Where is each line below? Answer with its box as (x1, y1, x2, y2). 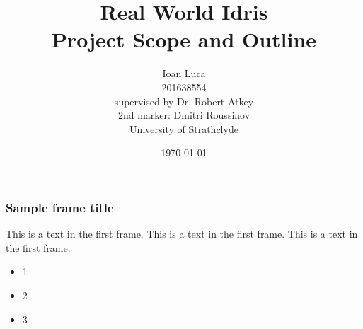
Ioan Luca (162, 66, 206, 81)
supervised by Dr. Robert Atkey (114, 93, 254, 108)
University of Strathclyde (129, 121, 238, 136)
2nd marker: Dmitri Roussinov (117, 108, 250, 122)
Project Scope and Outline (51, 25, 317, 54)
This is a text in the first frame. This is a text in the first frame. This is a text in (6, 226, 358, 241)
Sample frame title (6, 198, 114, 216)
